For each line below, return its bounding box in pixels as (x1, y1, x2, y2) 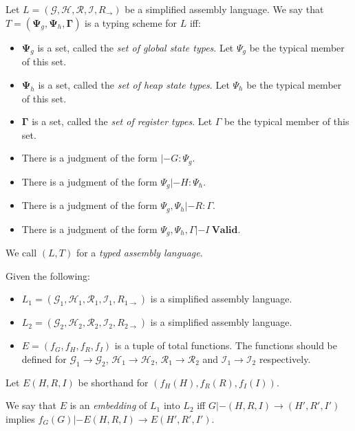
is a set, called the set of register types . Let (32, 114, 213, 129)
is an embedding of (69, 398, 147, 412)
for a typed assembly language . (76, 245, 203, 260)
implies (6, 411, 35, 426)
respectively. (259, 351, 311, 366)
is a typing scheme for (85, 15, 177, 30)
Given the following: (6, 268, 91, 283)
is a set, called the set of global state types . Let (37, 40, 234, 54)
